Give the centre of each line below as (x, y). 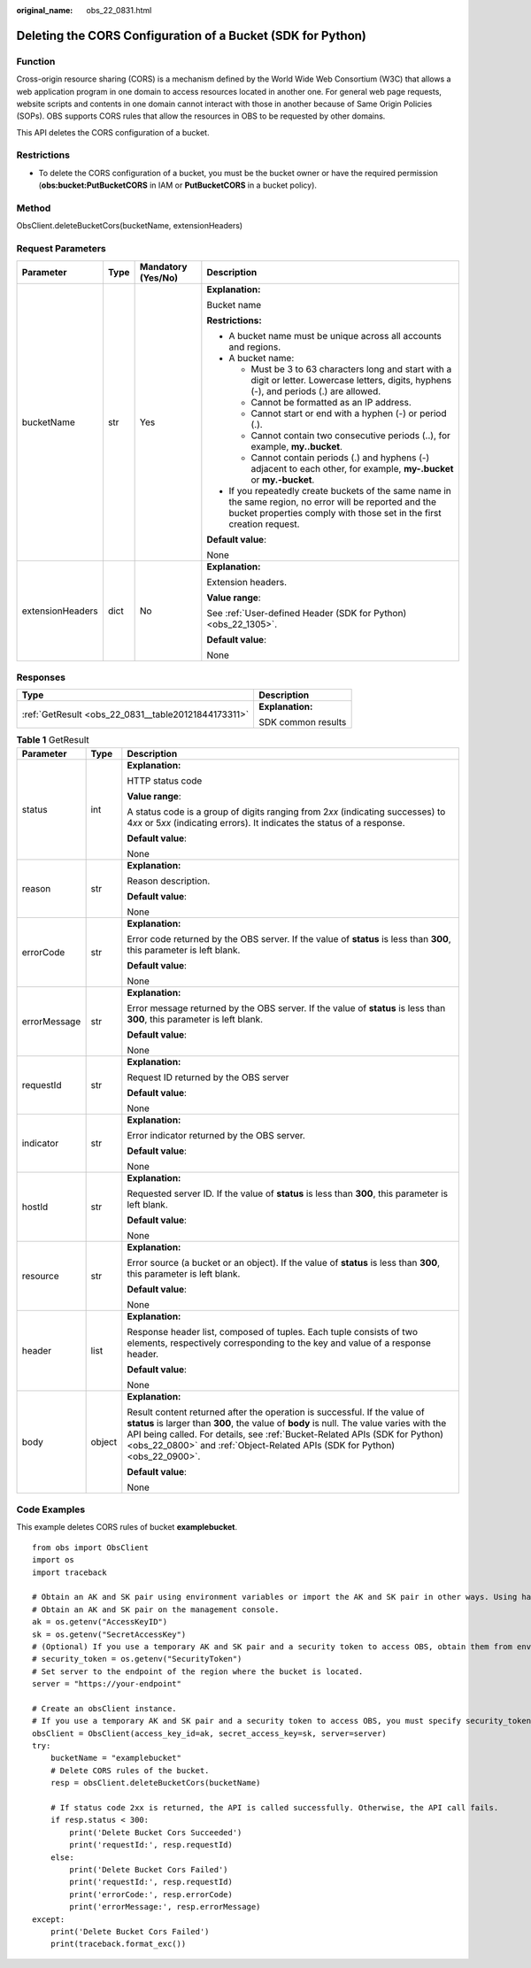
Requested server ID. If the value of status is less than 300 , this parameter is (288, 1193)
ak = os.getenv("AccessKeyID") (100, 1622)
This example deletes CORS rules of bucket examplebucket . (127, 1527)
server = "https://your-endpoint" (107, 1684)
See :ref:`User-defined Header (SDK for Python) (307, 613)
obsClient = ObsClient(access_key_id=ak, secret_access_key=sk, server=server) (209, 1733)
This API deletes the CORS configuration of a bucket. (113, 132)
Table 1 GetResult (53, 740)
